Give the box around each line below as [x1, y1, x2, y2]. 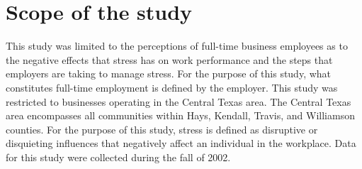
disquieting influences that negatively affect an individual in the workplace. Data [6, 136, 356, 151]
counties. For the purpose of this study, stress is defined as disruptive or [6, 121, 318, 136]
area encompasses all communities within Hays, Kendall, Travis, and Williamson [6, 108, 355, 123]
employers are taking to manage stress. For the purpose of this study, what [6, 66, 332, 81]
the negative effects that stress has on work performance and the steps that [6, 52, 333, 67]
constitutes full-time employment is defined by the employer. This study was [6, 80, 338, 94]
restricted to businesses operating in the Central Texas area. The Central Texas [6, 94, 351, 109]
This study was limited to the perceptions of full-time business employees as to [6, 38, 348, 53]
